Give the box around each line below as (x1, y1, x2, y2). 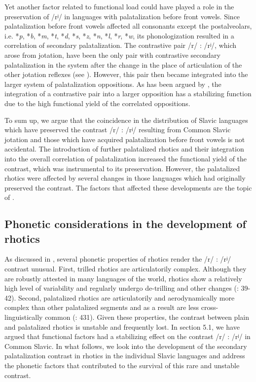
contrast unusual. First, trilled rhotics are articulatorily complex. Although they (4, 264, 247, 274)
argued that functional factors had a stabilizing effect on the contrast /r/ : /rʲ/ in (4, 331, 251, 342)
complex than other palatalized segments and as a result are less (4, 302, 199, 312)
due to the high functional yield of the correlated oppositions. (4, 98, 190, 108)
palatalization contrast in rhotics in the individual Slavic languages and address (4, 350, 245, 361)
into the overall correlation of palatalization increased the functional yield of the (4, 153, 247, 163)
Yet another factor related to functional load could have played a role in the (4, 1, 234, 11)
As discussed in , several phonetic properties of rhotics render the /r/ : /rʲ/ (4, 254, 231, 264)
